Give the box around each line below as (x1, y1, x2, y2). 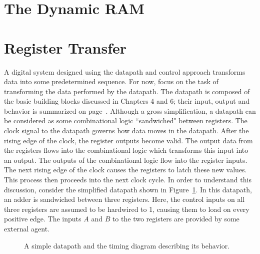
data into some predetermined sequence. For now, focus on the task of (4, 76, 218, 87)
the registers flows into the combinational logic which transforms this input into (4, 145, 248, 155)
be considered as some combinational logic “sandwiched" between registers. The (4, 115, 247, 126)
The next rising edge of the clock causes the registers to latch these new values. (4, 164, 247, 175)
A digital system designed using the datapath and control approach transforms (4, 66, 245, 77)
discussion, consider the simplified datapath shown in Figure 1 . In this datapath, (4, 184, 252, 194)
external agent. (4, 223, 50, 233)
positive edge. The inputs (4, 213, 81, 224)
